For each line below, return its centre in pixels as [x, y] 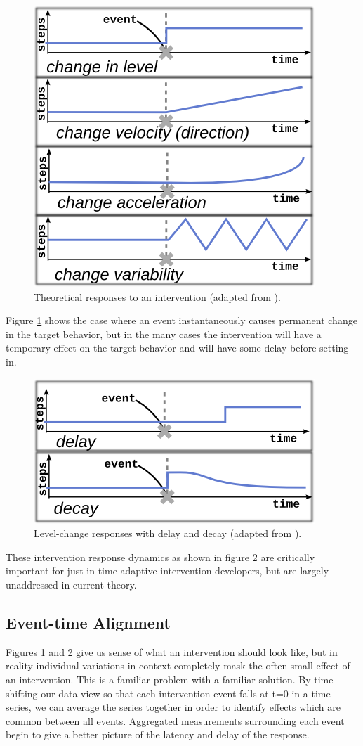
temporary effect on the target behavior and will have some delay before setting [177, 348]
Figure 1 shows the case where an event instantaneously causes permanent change [181, 320]
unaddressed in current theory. [71, 584]
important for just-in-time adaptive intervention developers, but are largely [167, 571]
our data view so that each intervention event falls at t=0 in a [174, 693]
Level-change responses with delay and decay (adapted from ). [168, 533]
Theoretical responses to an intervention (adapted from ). [157, 296]
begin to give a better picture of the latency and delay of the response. [158, 734]
